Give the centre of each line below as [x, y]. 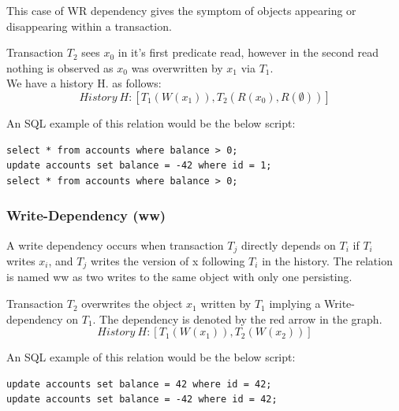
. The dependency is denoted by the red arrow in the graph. [237, 318]
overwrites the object [132, 304]
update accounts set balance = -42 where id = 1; [139, 166]
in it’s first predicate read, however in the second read [248, 52]
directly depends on [288, 244]
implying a [295, 304]
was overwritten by [177, 67]
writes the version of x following [168, 261]
